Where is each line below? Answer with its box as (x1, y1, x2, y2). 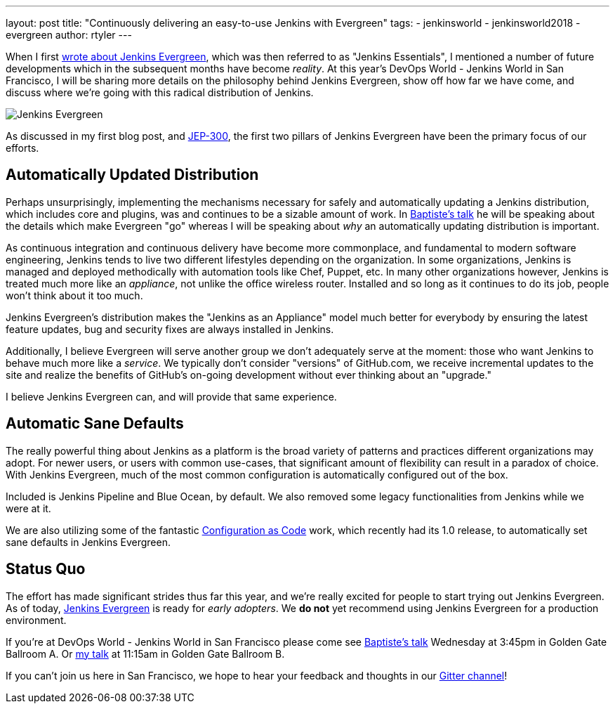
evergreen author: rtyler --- (6, 29, 132, 41)
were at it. (6, 502, 51, 514)
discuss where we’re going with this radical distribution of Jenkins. (6, 86, 314, 98)
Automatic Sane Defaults (6, 415, 184, 433)
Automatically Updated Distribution (6, 166, 259, 184)
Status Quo (6, 560, 86, 578)
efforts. (6, 142, 39, 154)
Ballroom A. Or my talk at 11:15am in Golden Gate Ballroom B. (6, 647, 285, 660)
